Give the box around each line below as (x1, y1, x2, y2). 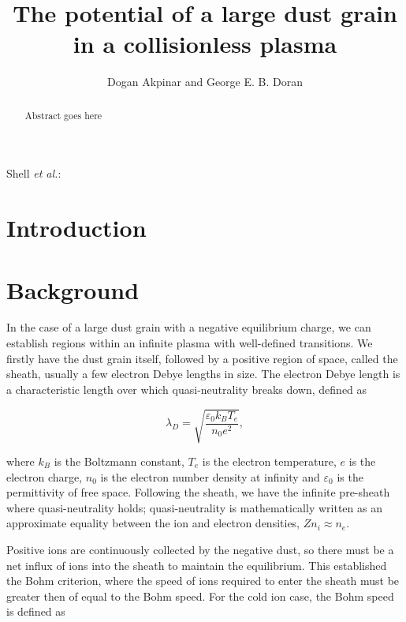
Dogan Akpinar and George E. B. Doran (107, 73, 303, 90)
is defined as (6, 603, 65, 620)
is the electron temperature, (202, 452, 337, 469)
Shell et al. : (6, 165, 61, 182)
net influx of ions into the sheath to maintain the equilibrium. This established (6, 556, 387, 573)
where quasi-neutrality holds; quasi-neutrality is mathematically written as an (6, 499, 382, 515)
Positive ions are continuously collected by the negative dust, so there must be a (6, 541, 394, 557)
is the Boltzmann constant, (54, 452, 184, 469)
